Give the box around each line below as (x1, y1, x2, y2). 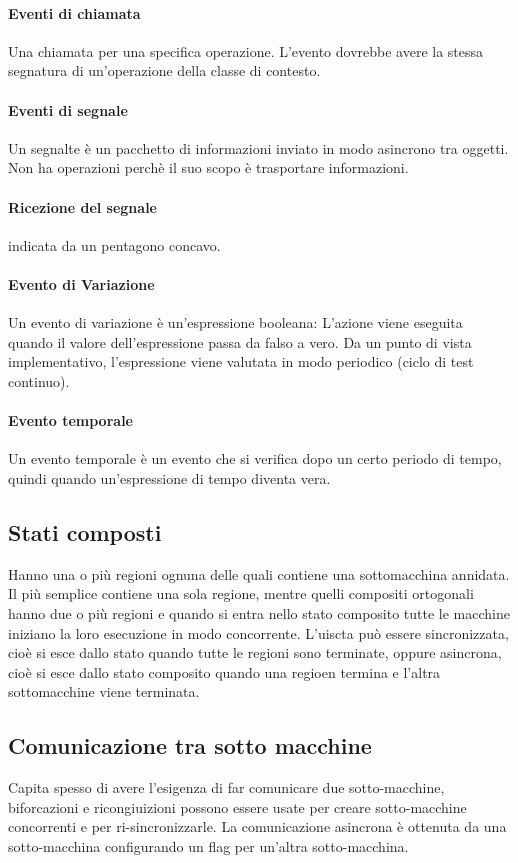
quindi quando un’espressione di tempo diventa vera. (8, 467, 331, 488)
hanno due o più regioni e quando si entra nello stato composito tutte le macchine (8, 602, 510, 623)
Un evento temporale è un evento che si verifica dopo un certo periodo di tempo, (8, 448, 502, 469)
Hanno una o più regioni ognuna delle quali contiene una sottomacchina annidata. (8, 563, 510, 584)
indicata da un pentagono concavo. (8, 234, 221, 255)
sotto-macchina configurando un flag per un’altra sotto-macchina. (8, 835, 409, 856)
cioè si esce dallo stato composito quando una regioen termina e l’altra (8, 661, 441, 682)
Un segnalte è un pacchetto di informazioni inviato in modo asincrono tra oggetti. (8, 137, 509, 158)
